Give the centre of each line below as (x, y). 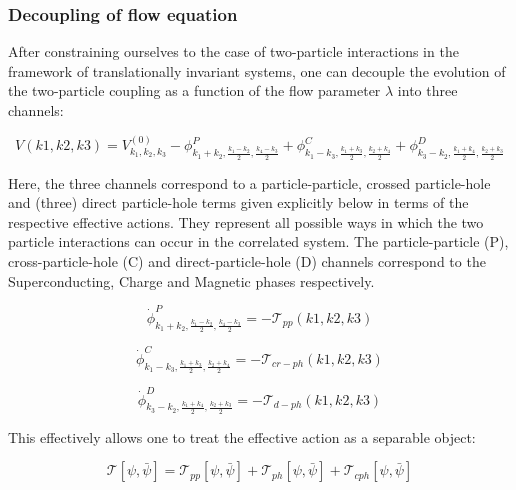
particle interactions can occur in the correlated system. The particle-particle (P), (258, 241)
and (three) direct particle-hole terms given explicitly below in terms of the (238, 202)
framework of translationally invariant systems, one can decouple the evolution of (257, 70)
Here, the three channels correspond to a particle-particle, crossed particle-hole (249, 182)
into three (427, 90)
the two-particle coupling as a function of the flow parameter (194, 90)
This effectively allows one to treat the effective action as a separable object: (242, 436)
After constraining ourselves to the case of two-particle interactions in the (233, 51)
